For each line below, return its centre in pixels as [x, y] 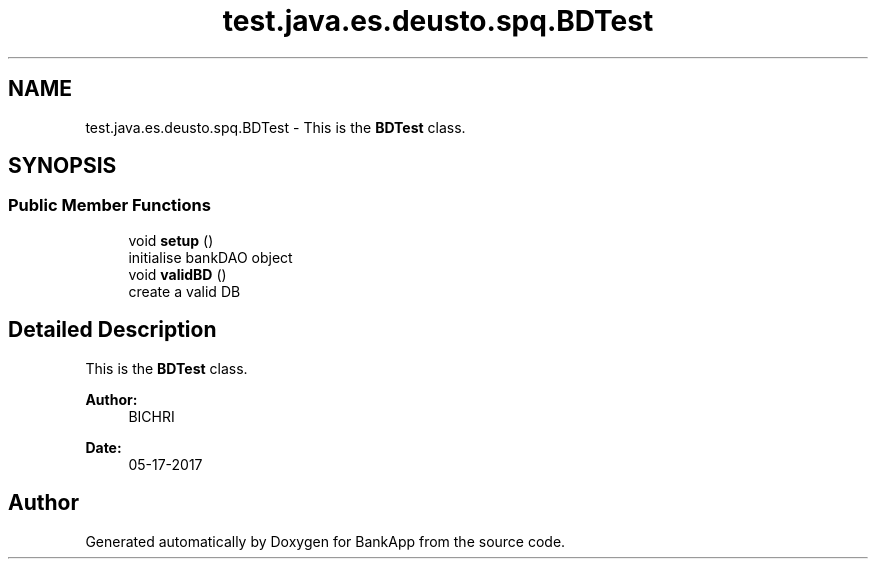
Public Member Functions [109, 205]
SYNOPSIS [62, 166]
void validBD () [177, 274]
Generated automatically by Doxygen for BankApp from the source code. [325, 541]
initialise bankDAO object [210, 257]
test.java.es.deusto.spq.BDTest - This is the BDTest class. [275, 127]
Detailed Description [112, 330]
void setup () [171, 240]
